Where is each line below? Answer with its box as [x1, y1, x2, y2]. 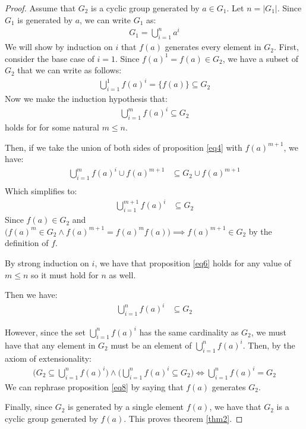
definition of [5, 237, 49, 249]
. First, [273, 41, 299, 53]
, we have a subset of [222, 52, 298, 64]
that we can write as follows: [17, 64, 122, 76]
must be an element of [111, 338, 192, 351]
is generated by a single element [68, 400, 184, 413]
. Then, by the [242, 338, 295, 351]
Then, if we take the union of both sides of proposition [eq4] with [5, 141, 242, 153]
